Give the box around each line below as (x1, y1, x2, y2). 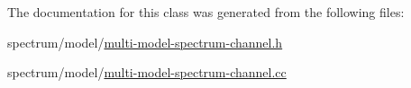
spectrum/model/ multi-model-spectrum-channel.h (7, 32, 283, 51)
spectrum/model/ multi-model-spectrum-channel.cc (7, 63, 287, 82)
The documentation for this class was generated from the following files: (7, 3, 405, 21)
